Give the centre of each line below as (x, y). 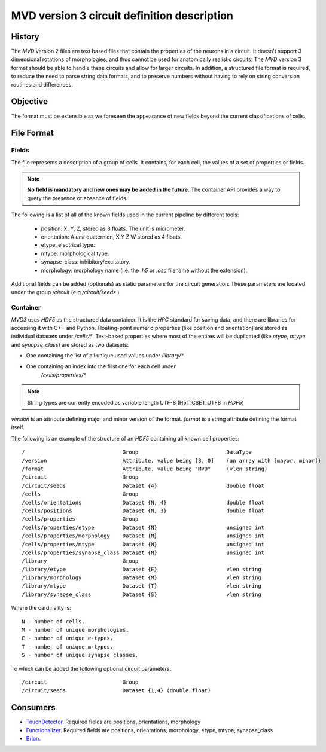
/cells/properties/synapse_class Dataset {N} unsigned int (143, 552)
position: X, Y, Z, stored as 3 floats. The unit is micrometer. (113, 228)
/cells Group (80, 494)
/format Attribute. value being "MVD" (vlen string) (145, 469)
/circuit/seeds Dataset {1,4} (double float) (116, 691)
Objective (30, 102)
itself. (18, 427)
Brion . (33, 739)
